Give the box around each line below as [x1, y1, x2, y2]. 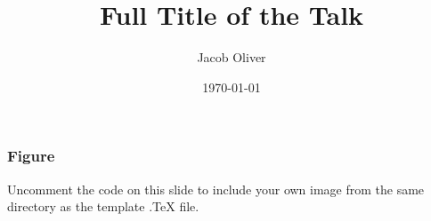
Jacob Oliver [197, 48, 266, 67]
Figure [7, 145, 55, 167]
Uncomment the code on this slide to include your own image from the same [7, 179, 425, 198]
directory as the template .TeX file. [7, 197, 199, 216]
